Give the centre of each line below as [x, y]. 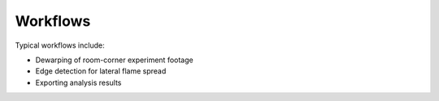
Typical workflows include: [60, 45]
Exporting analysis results [78, 82]
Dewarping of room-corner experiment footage [115, 60]
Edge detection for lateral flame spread [101, 71]
